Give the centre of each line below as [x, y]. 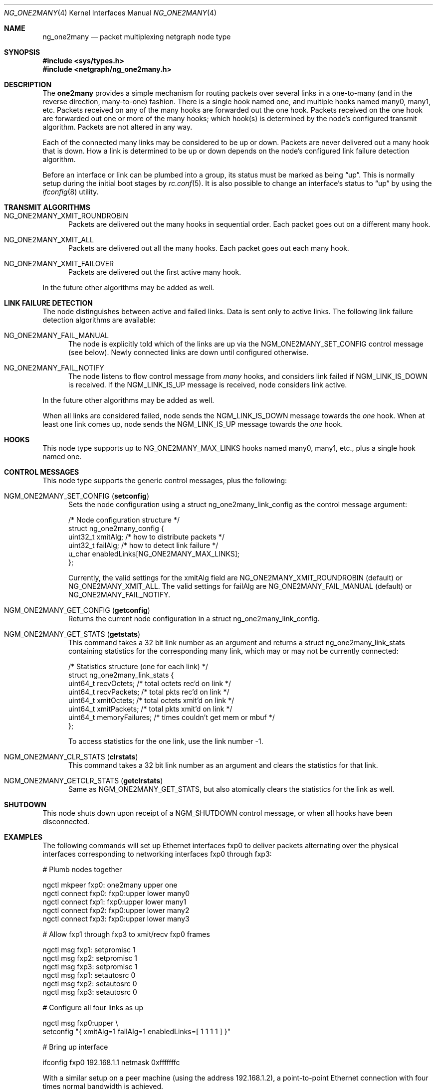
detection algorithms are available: [99, 320]
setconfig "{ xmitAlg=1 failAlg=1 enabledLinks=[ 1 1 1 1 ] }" [137, 1031]
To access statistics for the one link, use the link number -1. [166, 741]
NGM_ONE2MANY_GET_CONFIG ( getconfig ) [77, 610]
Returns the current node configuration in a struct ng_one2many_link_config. [194, 619]
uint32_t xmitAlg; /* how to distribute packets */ [146, 537]
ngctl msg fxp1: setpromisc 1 [89, 950]
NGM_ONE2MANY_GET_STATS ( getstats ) [72, 634]
